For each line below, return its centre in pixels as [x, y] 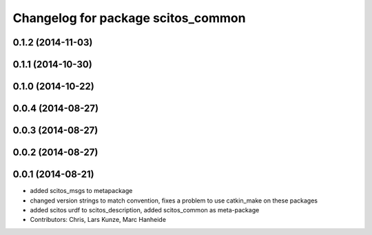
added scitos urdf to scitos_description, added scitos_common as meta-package [145, 210]
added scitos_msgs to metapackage [81, 191]
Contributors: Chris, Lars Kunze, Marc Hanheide [98, 220]
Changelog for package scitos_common [129, 18]
